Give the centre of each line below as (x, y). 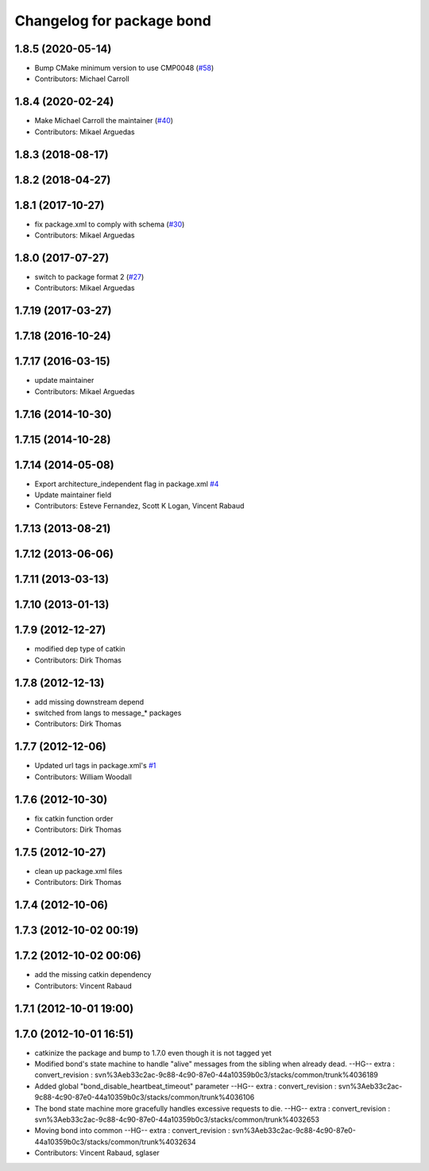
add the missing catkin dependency (93, 975)
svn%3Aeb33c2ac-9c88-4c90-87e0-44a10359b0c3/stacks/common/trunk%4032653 (177, 1119)
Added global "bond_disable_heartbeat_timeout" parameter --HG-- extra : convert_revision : (186, 1086)
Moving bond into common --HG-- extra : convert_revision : (132, 1130)
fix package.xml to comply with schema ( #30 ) (110, 224)
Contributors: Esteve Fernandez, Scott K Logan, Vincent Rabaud (139, 506)
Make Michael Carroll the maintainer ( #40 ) (104, 121)
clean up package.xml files (79, 871)
